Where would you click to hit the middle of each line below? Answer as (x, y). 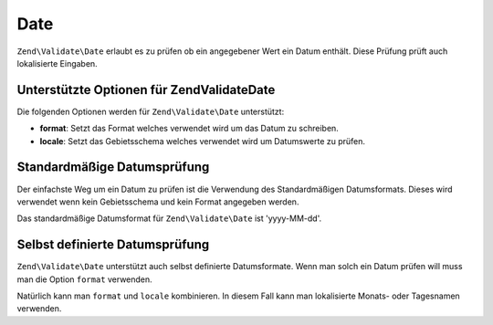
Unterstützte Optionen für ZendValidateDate (146, 90)
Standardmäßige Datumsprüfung (113, 168)
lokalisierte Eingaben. (57, 63)
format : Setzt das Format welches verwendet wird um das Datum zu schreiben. (189, 129)
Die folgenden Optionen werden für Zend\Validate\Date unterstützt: (151, 111)
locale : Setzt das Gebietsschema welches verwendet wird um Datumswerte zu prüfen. (202, 141)
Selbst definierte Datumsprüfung (113, 245)
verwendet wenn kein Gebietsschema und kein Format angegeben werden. (158, 202)
